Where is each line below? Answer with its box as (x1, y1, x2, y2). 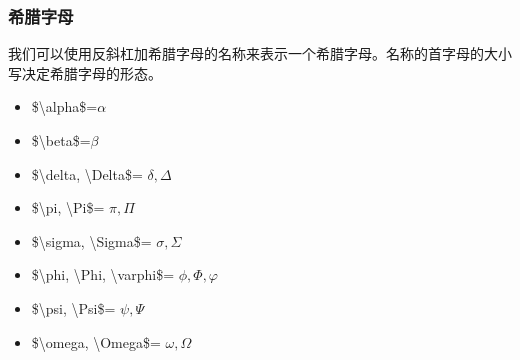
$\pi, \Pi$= (31, 197, 105, 218)
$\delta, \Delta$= (31, 163, 143, 184)
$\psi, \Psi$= (31, 297, 116, 318)
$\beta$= (31, 130, 91, 150)
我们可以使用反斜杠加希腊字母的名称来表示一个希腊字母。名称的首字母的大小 (8, 43, 512, 64)
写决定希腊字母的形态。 (8, 62, 162, 83)
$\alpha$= (31, 96, 98, 117)
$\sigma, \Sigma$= (31, 230, 152, 251)
